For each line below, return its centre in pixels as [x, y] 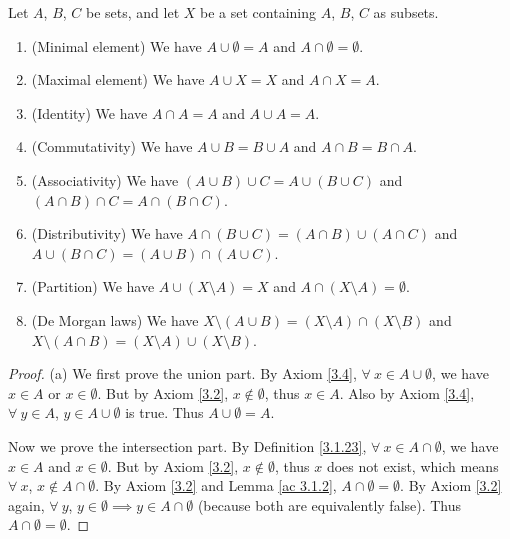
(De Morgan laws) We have [115, 319]
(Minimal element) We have [116, 45]
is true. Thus [164, 412]
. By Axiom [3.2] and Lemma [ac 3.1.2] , [216, 485]
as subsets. [406, 12]
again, [26, 504]
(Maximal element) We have [118, 79]
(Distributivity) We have [107, 233]
